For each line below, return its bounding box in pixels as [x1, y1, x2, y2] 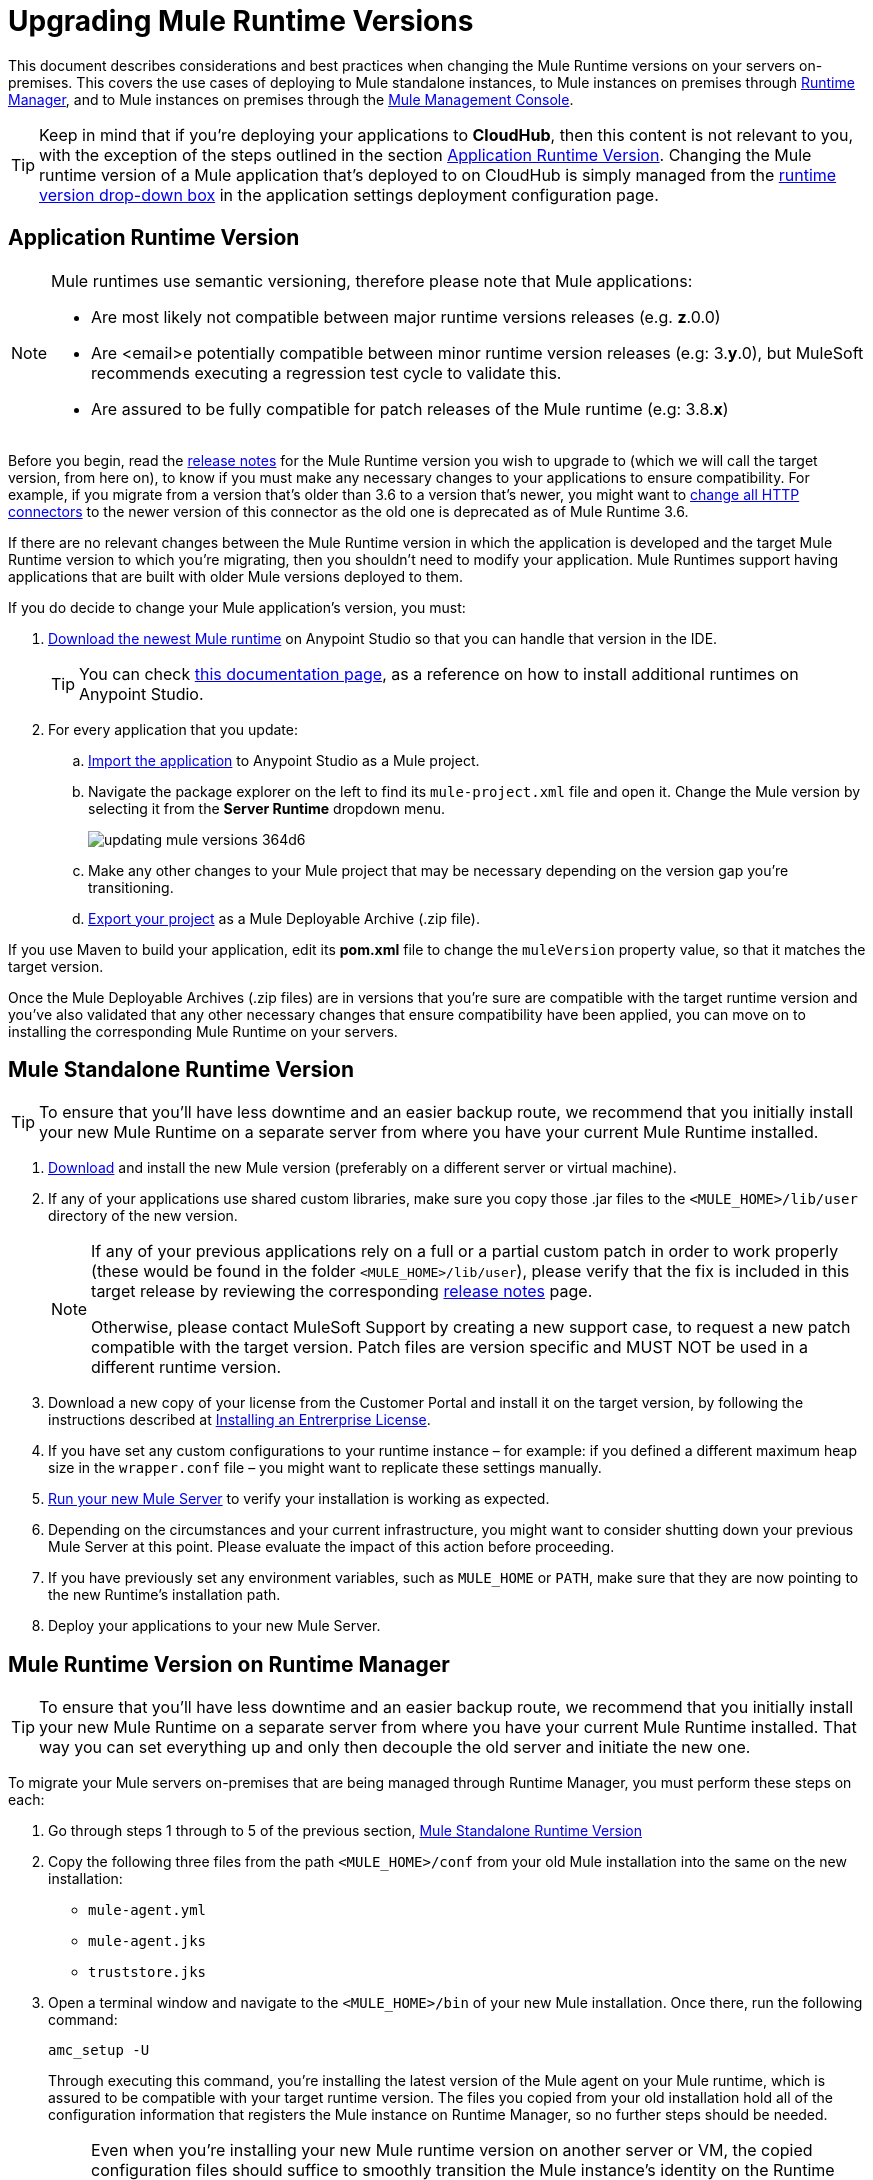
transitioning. [88, 878, 174, 896]
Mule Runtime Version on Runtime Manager [8, 1651, 450, 1677]
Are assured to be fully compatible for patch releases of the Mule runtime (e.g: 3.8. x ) [91, 398, 729, 419]
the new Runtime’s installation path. [48, 1586, 281, 1604]
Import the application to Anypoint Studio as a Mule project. [88, 751, 480, 769]
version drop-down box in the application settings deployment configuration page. [39, 184, 659, 205]
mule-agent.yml [88, 1902, 207, 1919]
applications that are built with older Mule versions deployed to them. [8, 567, 464, 585]
